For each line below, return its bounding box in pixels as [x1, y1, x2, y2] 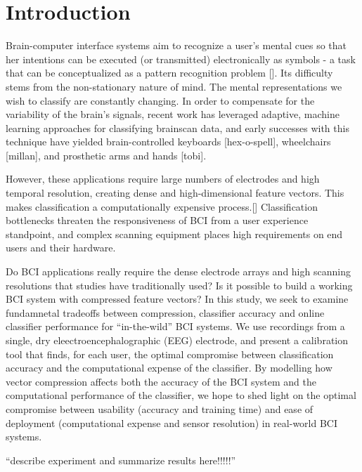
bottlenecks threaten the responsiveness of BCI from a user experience [6, 213, 309, 228]
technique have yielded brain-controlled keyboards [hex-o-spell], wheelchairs [6, 134, 331, 149]
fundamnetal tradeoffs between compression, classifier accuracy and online [6, 305, 325, 320]
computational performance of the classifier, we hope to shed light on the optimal [6, 388, 356, 402]
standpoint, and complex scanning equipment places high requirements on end [6, 226, 343, 241]
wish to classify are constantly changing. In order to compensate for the [6, 93, 315, 107]
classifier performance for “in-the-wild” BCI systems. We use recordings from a [6, 319, 345, 334]
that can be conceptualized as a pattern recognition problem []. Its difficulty [6, 65, 333, 80]
